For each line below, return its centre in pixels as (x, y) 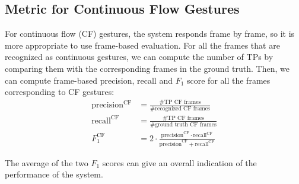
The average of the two (47, 162)
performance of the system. (54, 174)
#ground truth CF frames (183, 124)
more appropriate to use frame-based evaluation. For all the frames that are (142, 45)
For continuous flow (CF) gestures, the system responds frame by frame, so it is (150, 34)
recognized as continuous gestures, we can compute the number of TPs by (139, 57)
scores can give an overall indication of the (179, 162)
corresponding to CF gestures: (60, 92)
